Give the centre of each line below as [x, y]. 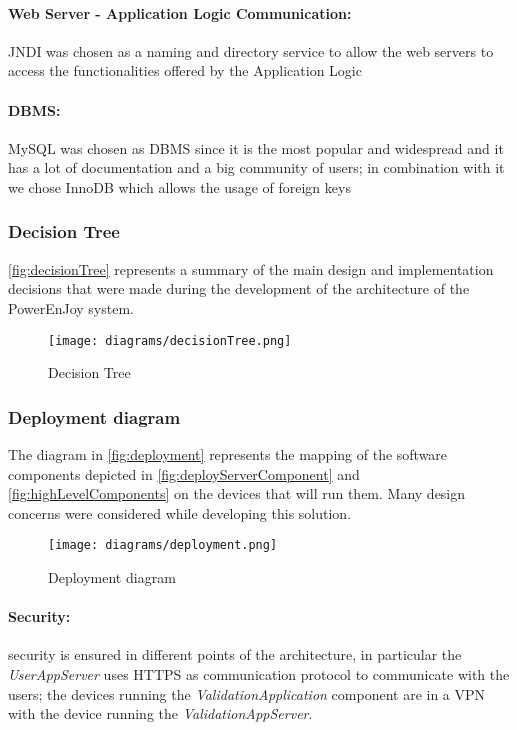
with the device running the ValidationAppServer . [160, 713]
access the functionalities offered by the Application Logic [185, 70]
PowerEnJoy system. [71, 307]
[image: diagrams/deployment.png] [163, 545]
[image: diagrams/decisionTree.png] [170, 340]
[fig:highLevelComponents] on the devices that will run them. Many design [237, 493]
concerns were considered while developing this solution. [180, 512]
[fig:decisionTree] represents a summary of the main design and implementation [251, 268]
